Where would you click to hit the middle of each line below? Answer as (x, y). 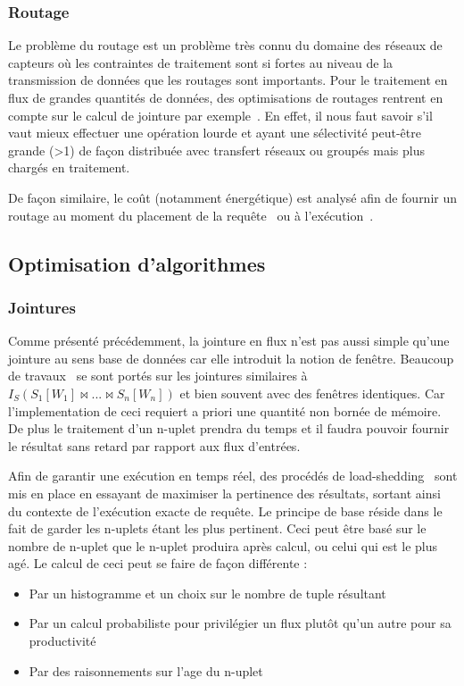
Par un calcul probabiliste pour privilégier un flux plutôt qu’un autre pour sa (240, 623)
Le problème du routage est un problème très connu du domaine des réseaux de (225, 45)
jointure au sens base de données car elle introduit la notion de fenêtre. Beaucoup (231, 358)
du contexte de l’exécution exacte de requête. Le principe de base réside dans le (225, 510)
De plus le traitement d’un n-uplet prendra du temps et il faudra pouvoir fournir (229, 428)
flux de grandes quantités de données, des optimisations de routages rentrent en (226, 97)
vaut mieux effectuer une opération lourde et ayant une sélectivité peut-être (215, 133)
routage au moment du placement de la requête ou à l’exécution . (191, 215)
